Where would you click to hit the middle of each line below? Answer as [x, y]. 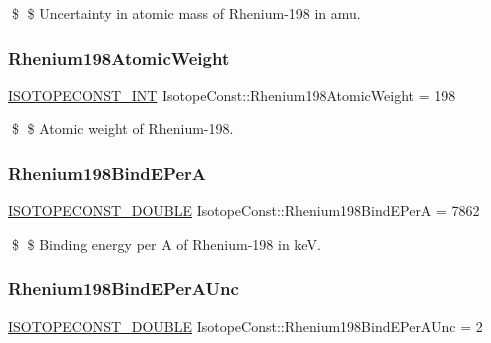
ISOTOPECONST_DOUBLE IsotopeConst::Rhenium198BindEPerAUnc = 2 [245, 325]
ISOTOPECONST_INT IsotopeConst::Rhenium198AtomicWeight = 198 [232, 94]
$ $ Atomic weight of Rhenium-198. [122, 128]
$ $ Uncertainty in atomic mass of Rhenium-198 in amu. [186, 13]
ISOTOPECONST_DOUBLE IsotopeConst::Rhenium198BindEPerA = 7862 [244, 210]
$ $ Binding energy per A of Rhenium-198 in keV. [166, 243]
